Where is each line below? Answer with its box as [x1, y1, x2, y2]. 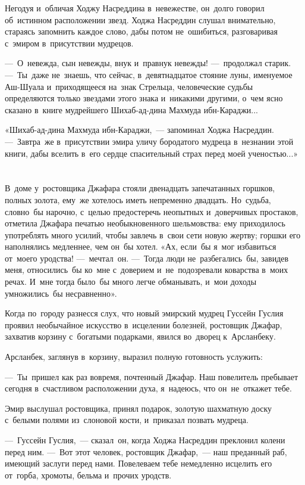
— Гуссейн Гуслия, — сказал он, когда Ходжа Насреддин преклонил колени [5, 434, 285, 446]
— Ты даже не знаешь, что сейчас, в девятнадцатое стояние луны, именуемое [5, 68, 293, 80]
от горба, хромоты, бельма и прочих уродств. [5, 468, 172, 481]
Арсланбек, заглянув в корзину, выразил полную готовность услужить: [5, 350, 263, 363]
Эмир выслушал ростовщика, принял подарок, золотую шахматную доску [5, 402, 272, 414]
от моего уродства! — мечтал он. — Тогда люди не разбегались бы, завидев [5, 251, 289, 264]
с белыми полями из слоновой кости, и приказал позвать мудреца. [5, 414, 249, 426]
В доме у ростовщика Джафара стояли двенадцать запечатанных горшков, [5, 182, 275, 194]
